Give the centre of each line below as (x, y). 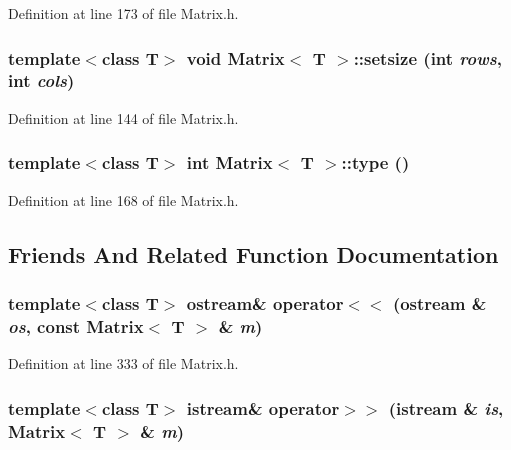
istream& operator (263, 407)
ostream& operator (265, 302)
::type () (375, 162)
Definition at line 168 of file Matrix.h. (123, 199)
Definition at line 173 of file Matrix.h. (123, 13)
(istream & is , (446, 407)
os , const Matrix (76, 325)
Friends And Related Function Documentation (253, 253)
